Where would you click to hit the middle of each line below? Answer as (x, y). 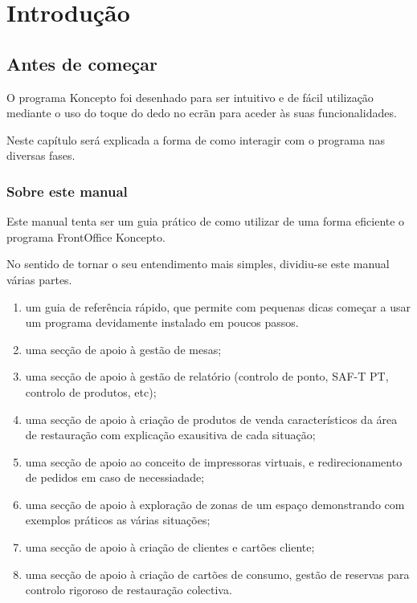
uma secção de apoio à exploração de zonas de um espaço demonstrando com (215, 504)
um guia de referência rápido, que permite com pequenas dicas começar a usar (218, 306)
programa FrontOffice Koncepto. (86, 236)
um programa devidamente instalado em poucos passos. (162, 322)
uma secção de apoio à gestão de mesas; (123, 349)
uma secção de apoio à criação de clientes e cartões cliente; (170, 547)
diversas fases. (41, 155)
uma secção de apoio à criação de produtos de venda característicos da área (211, 419)
